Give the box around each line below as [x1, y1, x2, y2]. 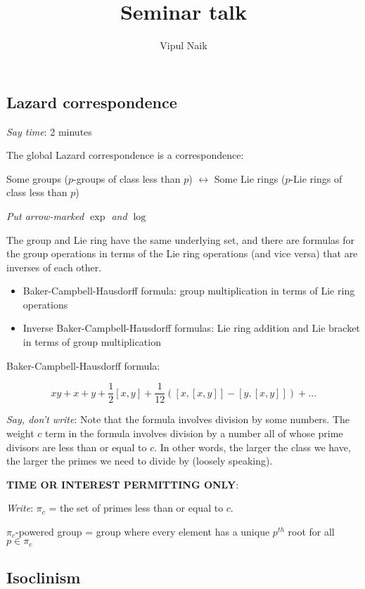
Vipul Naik [160, 38, 207, 53]
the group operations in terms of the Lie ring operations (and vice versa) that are [6, 246, 358, 261]
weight [6, 425, 34, 440]
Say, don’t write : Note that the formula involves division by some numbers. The [6, 412, 350, 427]
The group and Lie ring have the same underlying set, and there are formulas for [6, 232, 354, 247]
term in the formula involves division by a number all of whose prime [45, 425, 343, 440]
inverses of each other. [6, 259, 102, 274]
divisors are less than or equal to [6, 439, 147, 454]
